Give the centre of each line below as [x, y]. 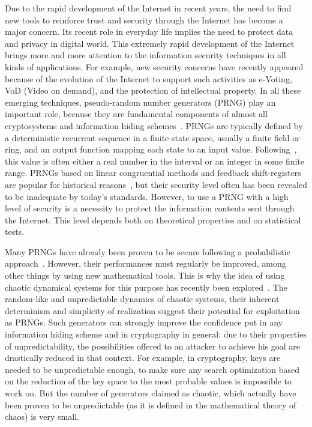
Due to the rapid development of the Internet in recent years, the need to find [148, 8]
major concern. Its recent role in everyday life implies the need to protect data [149, 32]
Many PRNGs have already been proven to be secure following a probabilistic [148, 251]
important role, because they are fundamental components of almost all [136, 114]
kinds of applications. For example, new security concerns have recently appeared [154, 66]
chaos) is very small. [42, 416]
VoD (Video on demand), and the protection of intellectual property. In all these [153, 90]
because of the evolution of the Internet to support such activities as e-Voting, [148, 78]
